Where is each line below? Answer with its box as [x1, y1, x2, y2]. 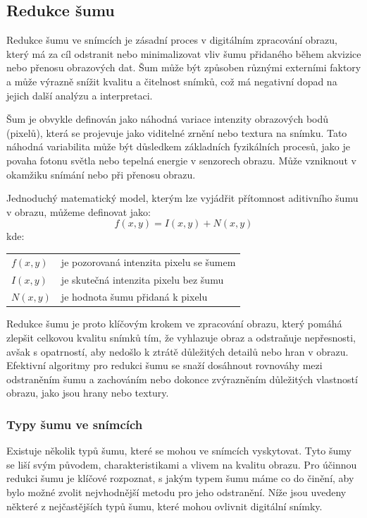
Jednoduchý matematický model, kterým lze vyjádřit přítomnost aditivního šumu [6, 191, 359, 205]
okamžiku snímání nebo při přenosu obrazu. [6, 167, 196, 181]
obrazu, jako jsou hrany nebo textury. [6, 385, 169, 400]
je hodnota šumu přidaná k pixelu [61, 289, 208, 304]
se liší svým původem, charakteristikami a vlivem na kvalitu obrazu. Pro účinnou [6, 457, 357, 471]
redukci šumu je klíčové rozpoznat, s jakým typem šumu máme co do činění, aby [6, 471, 354, 486]
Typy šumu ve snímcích [6, 415, 143, 433]
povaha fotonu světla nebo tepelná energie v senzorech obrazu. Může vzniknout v [6, 152, 356, 167]
